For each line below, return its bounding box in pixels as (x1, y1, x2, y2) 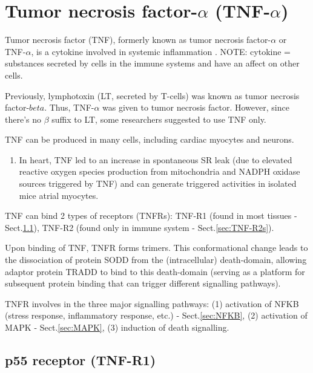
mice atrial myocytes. (19, 189, 99, 201)
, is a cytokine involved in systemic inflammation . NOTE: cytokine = (31, 45, 291, 57)
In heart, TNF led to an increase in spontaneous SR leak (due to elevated (19, 153, 292, 166)
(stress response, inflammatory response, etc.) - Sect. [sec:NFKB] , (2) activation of (5, 309, 308, 322)
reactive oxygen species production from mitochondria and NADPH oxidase (19, 165, 300, 178)
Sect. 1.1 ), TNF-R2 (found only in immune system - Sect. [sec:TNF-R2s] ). (5, 221, 274, 233)
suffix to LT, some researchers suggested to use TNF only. (51, 112, 266, 125)
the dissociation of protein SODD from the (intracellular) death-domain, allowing (5, 253, 307, 266)
